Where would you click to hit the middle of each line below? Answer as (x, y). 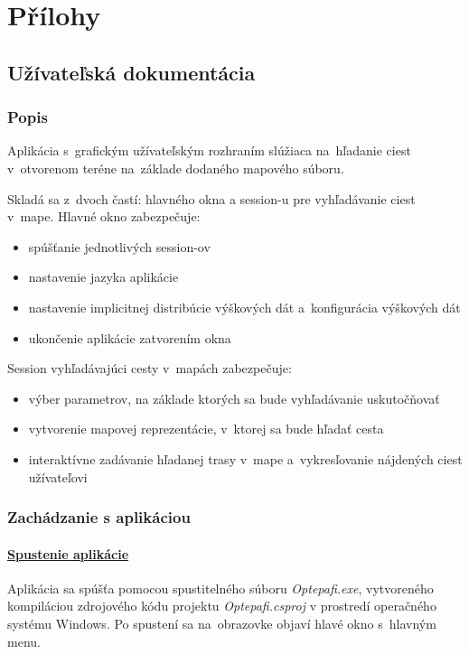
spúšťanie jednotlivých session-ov (119, 246)
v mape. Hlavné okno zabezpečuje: (104, 216)
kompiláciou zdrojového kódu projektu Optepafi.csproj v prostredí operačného (222, 606)
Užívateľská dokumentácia (131, 72)
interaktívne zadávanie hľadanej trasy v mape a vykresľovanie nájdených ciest (245, 458)
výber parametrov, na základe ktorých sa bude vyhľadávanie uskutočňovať (234, 398)
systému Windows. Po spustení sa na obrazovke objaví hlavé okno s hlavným (222, 623)
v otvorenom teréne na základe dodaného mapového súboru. (176, 168)
